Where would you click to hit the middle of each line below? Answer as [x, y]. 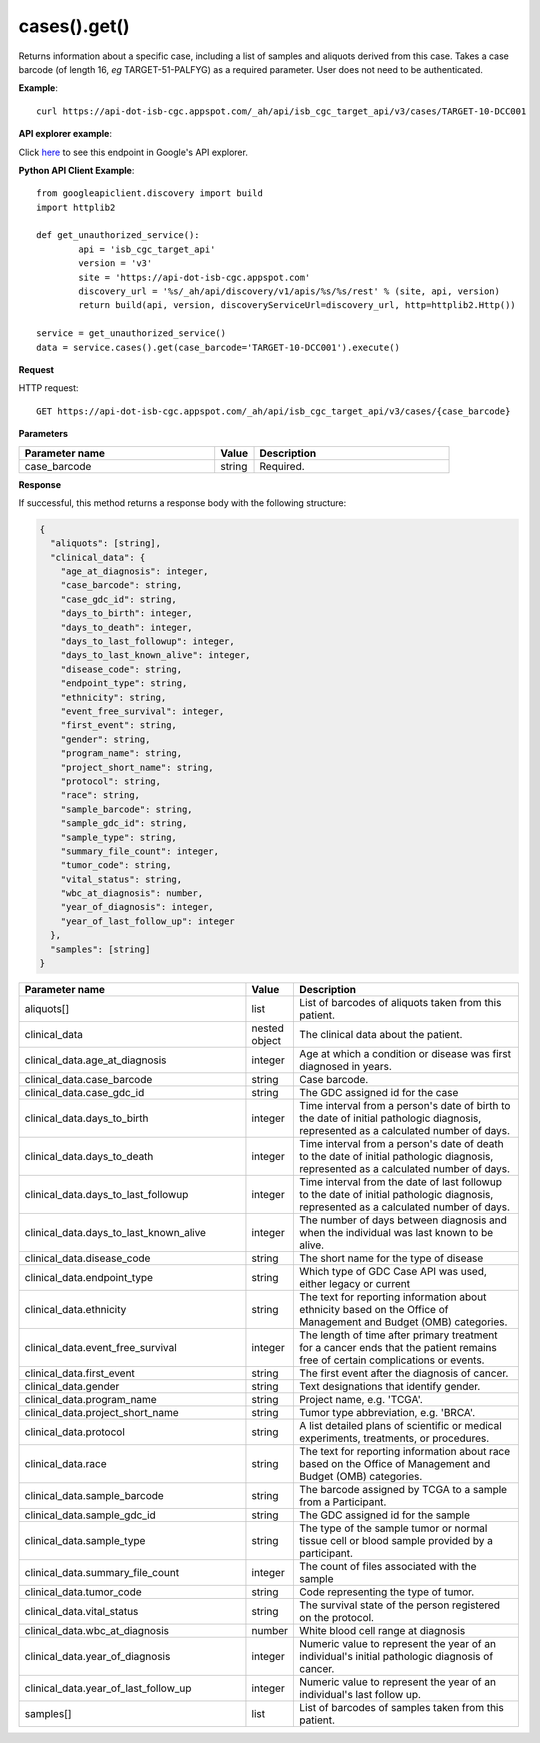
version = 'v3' [115, 263]
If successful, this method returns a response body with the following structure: [182, 502]
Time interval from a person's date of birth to [405, 1105]
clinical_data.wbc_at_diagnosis [97, 1630]
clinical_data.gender [72, 1386]
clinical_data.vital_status [81, 1611]
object [266, 1040]
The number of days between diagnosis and [403, 1220]
